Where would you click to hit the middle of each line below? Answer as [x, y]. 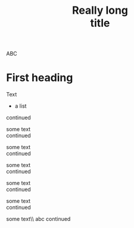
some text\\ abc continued [38, 219]
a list [21, 106]
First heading [40, 78]
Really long [100, 10]
